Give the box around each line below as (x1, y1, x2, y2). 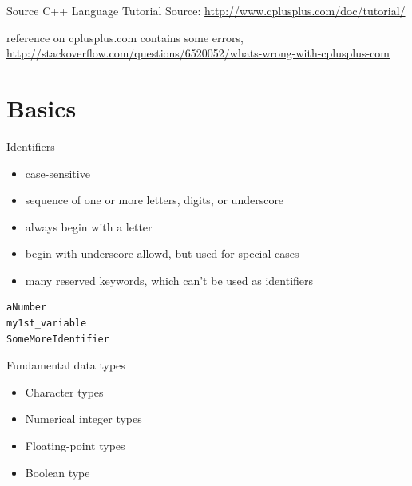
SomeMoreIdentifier (6, 333, 109, 345)
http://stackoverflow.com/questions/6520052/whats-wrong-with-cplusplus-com (6, 45, 390, 61)
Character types (25, 383, 104, 400)
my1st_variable (6, 318, 87, 330)
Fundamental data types (6, 357, 125, 373)
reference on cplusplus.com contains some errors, (6, 29, 244, 45)
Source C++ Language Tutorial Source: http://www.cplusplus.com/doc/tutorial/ (6, 2, 406, 18)
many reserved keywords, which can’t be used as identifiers (25, 271, 314, 288)
